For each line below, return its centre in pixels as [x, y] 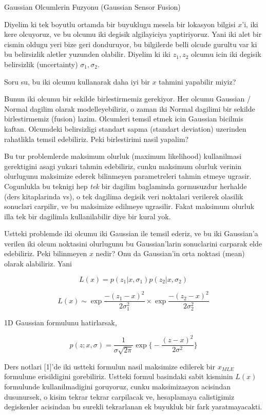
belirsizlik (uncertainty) [41, 64]
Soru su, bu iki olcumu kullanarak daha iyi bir [77, 81]
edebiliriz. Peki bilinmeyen [46, 253]
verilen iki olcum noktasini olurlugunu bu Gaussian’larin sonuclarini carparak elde [133, 243]
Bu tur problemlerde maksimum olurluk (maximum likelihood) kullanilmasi [123, 156]
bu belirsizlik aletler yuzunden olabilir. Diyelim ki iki [88, 54]
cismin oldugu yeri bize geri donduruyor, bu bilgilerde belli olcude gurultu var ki [131, 44]
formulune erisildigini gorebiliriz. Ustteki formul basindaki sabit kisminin [119, 376]
